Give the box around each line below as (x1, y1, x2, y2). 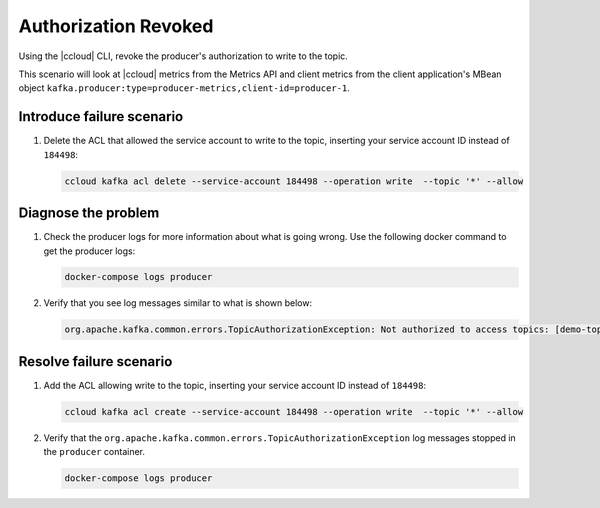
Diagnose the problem (18, 205, 160, 222)
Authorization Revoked (18, 15, 214, 37)
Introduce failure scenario (18, 108, 184, 125)
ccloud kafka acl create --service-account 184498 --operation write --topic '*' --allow (64, 406, 524, 417)
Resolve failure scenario (18, 353, 173, 370)
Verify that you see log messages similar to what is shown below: (43, 297, 313, 309)
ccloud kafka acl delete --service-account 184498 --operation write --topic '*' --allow (64, 175, 524, 187)
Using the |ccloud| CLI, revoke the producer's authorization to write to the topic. (18, 50, 349, 62)
